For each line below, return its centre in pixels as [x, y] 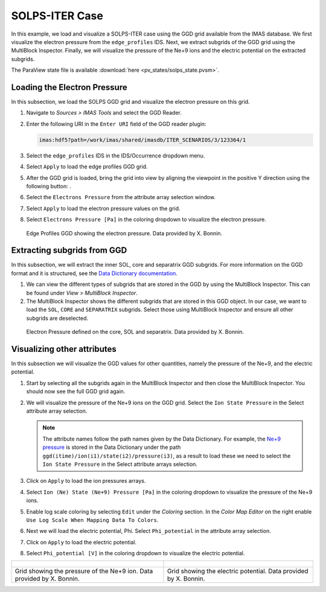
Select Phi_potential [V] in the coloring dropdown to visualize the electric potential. [136, 553]
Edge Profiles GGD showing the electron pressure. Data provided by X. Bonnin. [124, 233]
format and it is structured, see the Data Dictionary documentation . [94, 273]
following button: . [49, 186]
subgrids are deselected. [57, 318]
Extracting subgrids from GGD [69, 250]
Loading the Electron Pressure [69, 87]
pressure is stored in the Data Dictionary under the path [112, 447]
